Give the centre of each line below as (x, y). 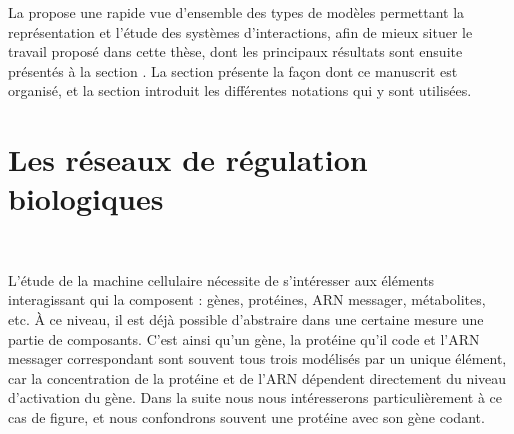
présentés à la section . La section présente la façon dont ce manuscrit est (233, 70)
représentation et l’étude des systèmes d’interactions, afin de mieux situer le (240, 31)
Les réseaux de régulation (188, 159)
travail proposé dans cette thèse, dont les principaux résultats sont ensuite (235, 51)
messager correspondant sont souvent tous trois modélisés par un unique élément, (257, 358)
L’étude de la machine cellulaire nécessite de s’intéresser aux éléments (221, 279)
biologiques (86, 198)
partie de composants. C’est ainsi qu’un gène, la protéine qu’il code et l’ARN (244, 338)
